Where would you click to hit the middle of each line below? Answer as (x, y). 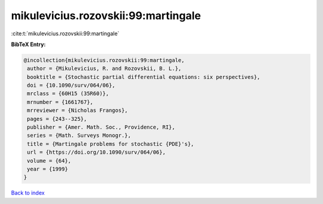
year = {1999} (48, 169)
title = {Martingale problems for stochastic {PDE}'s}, (111, 144)
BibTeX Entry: (28, 44)
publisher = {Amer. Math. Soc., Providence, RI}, (101, 127)
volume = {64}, (49, 161)
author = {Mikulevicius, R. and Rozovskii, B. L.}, (104, 68)
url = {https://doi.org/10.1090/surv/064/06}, (96, 152)
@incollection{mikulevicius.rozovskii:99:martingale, (104, 60)
